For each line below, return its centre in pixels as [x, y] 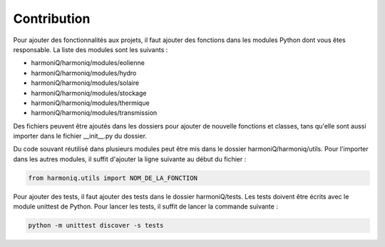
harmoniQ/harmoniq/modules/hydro [84, 73]
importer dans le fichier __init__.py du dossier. [80, 136]
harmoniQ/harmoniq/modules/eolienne [88, 63]
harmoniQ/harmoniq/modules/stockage [89, 93]
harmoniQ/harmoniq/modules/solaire [85, 83]
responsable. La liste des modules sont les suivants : [91, 49]
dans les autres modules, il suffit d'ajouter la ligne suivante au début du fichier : [130, 159]
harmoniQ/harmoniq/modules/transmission [94, 113]
